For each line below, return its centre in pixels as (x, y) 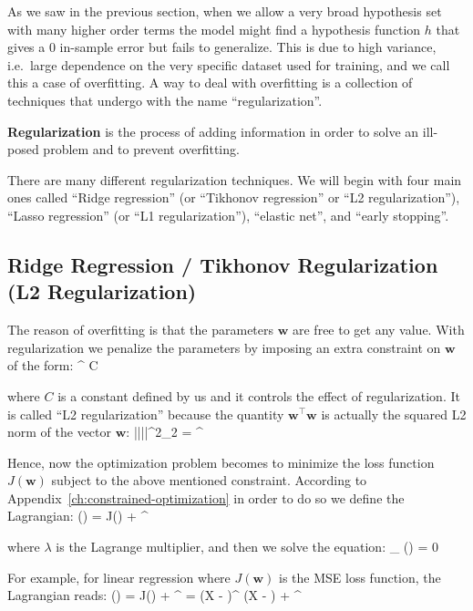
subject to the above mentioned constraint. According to (209, 480)
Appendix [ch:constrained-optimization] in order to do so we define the (206, 497)
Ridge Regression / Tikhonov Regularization (223, 264)
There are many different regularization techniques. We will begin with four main (235, 179)
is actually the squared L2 (394, 414)
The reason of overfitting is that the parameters (141, 330)
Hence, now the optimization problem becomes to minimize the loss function (221, 462)
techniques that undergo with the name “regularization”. (165, 100)
